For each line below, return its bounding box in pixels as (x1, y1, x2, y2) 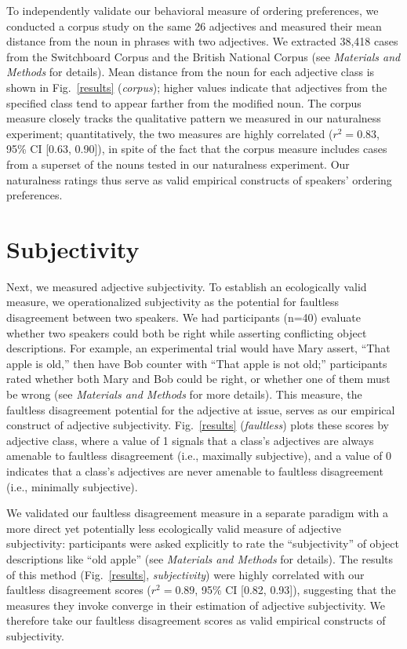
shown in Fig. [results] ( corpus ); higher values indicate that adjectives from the (6, 78, 387, 95)
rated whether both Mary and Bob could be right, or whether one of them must (6, 370, 391, 387)
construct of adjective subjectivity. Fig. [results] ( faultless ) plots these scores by (6, 417, 389, 433)
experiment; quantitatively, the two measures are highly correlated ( (6, 125, 333, 141)
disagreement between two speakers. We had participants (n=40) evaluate (6, 309, 361, 326)
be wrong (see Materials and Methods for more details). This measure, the (6, 386, 362, 402)
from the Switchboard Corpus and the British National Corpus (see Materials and (6, 48, 401, 64)
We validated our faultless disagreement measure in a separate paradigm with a (6, 505, 389, 521)
